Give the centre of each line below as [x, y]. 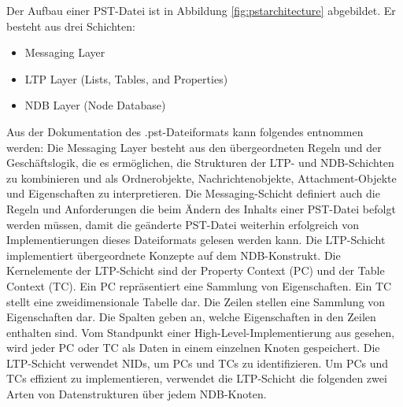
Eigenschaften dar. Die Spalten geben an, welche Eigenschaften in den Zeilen [191, 317]
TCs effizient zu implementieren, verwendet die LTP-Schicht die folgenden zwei [197, 378]
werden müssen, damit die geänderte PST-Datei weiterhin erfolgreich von [183, 224]
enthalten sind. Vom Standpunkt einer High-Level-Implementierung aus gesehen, [201, 332]
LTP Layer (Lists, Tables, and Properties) [126, 78]
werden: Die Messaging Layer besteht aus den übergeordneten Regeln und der [194, 147]
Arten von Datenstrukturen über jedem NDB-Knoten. [137, 394]
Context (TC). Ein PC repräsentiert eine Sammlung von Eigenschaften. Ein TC [199, 285]
